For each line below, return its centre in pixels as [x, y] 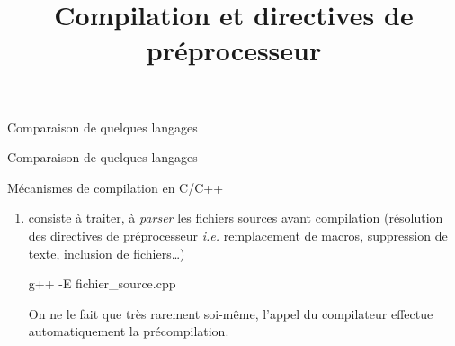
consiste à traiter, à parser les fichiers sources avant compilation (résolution [236, 218]
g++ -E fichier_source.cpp [102, 283]
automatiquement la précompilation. [129, 331]
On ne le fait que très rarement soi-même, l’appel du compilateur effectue [231, 313]
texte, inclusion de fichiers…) [107, 253]
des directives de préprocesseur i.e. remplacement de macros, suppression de [238, 235]
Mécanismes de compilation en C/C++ [116, 187]
